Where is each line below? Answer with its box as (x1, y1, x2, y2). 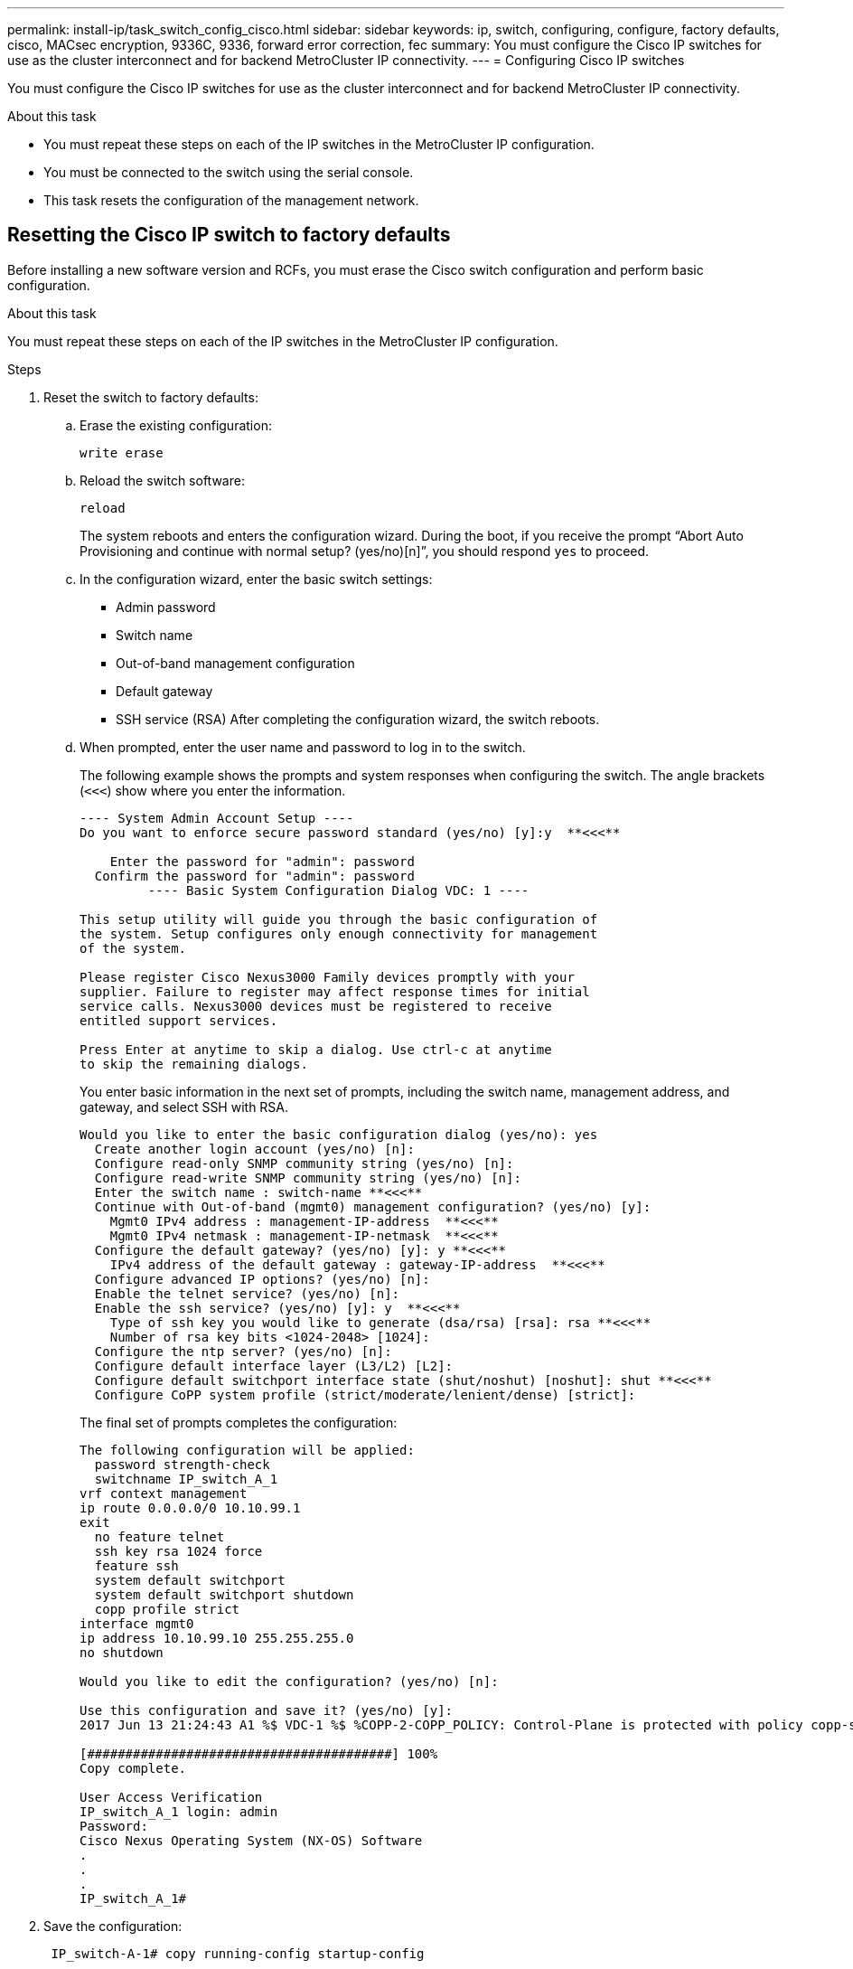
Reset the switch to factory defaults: (43, 389, 258, 405)
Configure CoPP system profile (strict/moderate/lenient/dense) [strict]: (94, 1387, 636, 1402)
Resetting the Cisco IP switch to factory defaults (7, 223, 451, 247)
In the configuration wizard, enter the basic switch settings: (80, 570, 433, 587)
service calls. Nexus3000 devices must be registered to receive (80, 998, 552, 1013)
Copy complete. (80, 1760, 187, 1776)
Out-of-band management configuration (116, 655, 355, 671)
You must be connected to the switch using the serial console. (43, 165, 414, 180)
